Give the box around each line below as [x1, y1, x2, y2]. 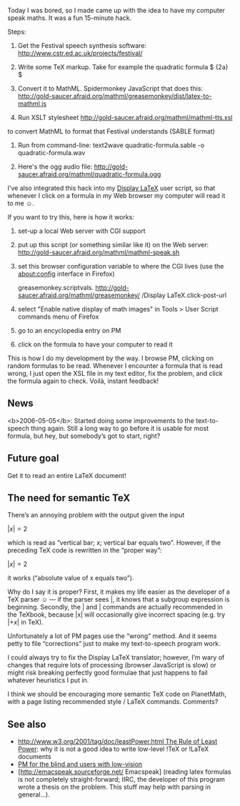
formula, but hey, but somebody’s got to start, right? [7, 432, 161, 440]
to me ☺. [7, 199, 34, 207]
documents [17, 752, 51, 761]
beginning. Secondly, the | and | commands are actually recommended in [7, 603, 223, 612]
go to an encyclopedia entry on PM [17, 327, 121, 334]
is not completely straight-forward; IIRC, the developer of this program [17, 775, 225, 784]
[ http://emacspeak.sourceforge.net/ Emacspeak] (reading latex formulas [17, 767, 231, 776]
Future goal [7, 452, 59, 464]
